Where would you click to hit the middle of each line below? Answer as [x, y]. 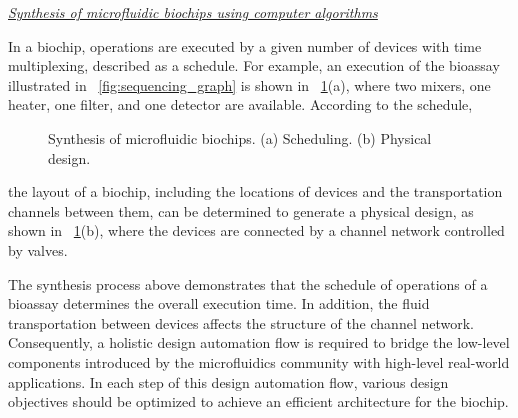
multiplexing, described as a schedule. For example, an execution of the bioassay [254, 65]
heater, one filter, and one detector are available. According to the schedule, [240, 104]
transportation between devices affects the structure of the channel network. [241, 322]
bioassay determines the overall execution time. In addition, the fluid [219, 303]
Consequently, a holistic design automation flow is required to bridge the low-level [259, 342]
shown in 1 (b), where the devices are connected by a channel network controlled [256, 230]
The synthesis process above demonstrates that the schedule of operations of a [248, 283]
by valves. [38, 249]
